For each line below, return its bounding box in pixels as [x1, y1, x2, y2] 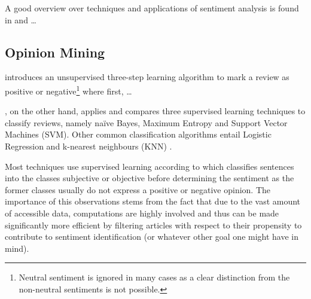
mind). [5, 242, 29, 254]
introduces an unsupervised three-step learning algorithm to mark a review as [5, 71, 289, 83]
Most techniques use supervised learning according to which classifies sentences [5, 160, 294, 172]
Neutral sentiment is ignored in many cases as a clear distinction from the [19, 271, 290, 283]
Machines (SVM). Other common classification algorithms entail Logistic [5, 128, 272, 141]
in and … [5, 13, 36, 26]
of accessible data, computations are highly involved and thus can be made [5, 206, 279, 219]
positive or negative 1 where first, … [5, 83, 132, 97]
